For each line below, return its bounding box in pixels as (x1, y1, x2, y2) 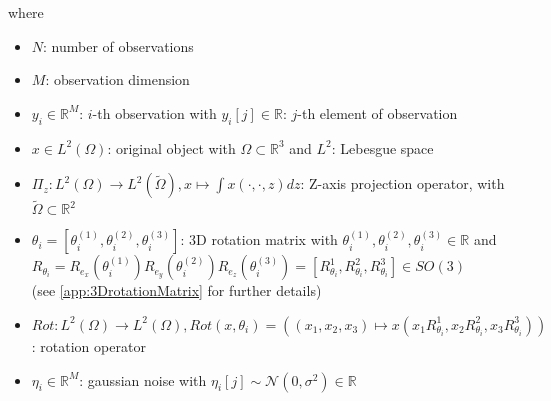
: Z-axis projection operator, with (300, 173, 505, 194)
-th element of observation (297, 102, 458, 123)
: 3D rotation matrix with (180, 229, 338, 250)
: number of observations (43, 35, 194, 56)
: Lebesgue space (331, 137, 434, 158)
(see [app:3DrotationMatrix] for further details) (31, 280, 322, 301)
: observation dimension (45, 69, 190, 90)
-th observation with (92, 102, 217, 123)
